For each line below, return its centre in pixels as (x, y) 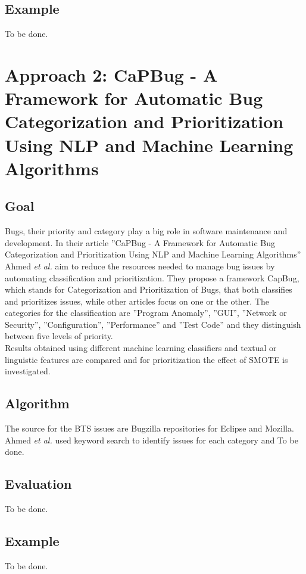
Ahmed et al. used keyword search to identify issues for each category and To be (152, 440)
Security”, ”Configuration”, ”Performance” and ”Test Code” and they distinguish (153, 324)
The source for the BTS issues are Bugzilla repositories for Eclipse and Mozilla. (149, 428)
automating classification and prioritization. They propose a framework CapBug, (152, 277)
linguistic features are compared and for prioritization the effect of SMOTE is (146, 359)
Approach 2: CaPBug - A (111, 74)
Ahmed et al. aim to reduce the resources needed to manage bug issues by (140, 266)
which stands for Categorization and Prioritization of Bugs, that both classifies (149, 289)
